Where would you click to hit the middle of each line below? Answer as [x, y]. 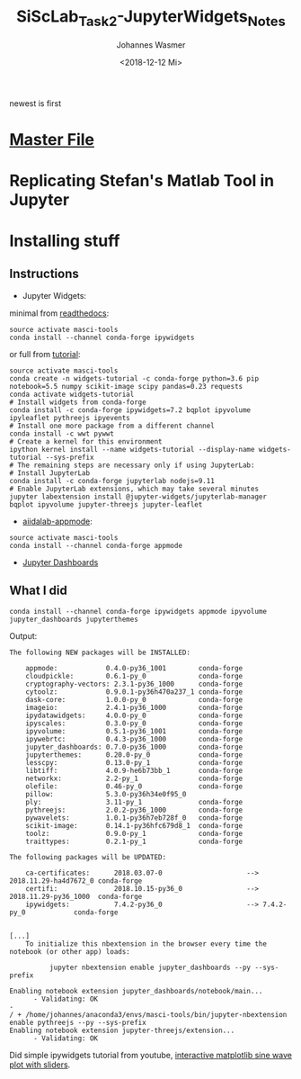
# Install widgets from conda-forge [78, 402]
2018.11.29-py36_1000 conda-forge [76, 896]
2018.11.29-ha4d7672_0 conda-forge [76, 881]
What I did [38, 591]
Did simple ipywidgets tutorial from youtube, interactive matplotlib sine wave [150, 1055]
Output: [23, 635]
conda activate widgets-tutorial [72, 394]
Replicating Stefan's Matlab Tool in [142, 180]
